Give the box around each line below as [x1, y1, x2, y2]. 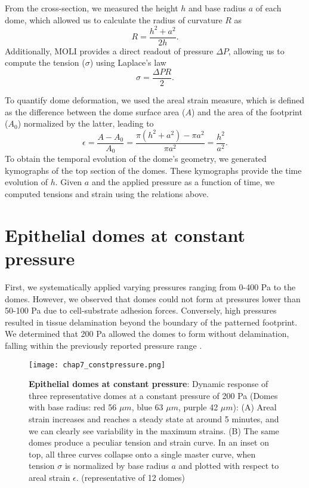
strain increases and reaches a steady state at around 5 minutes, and [29, 412, 279, 425]
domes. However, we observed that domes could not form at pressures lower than [5, 292, 301, 305]
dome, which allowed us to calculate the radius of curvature [5, 13, 223, 26]
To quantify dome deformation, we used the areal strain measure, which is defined [5, 94, 305, 106]
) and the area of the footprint [191, 105, 302, 118]
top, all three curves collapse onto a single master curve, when [29, 447, 256, 460]
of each [255, 2, 282, 14]
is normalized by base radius [64, 459, 169, 472]
